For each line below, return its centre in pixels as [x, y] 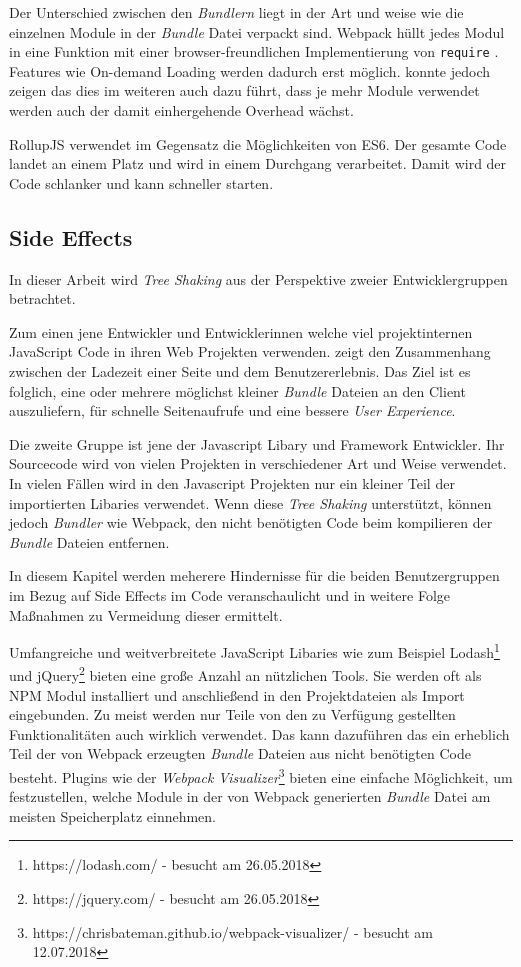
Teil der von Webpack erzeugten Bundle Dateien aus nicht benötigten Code [240, 753]
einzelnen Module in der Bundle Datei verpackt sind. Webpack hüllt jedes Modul [257, 31]
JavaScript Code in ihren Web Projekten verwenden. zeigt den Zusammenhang [250, 351]
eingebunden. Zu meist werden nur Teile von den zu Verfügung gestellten [232, 714]
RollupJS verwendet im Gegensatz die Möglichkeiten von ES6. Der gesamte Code [258, 143]
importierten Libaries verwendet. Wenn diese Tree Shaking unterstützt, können [250, 502]
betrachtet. [42, 298]
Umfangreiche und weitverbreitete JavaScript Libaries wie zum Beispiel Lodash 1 [254, 650]
